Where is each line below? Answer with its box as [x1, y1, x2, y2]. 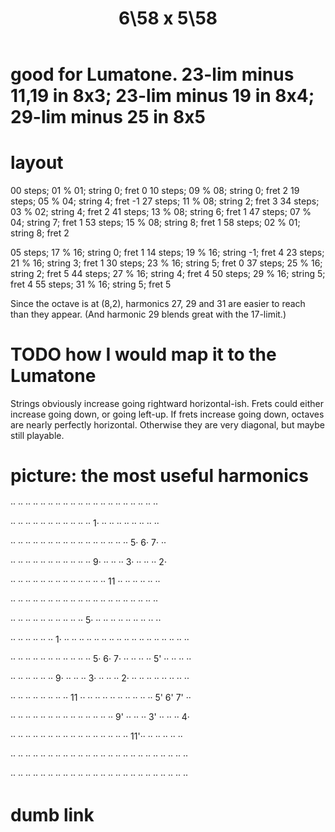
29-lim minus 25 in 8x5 [10, 106, 206, 129]
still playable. [10, 430, 65, 442]
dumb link [10, 804, 95, 827]
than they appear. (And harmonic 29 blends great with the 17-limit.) [10, 308, 287, 321]
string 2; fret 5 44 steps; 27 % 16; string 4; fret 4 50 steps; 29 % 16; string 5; [10, 268, 326, 280]
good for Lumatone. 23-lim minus [10, 63, 295, 86]
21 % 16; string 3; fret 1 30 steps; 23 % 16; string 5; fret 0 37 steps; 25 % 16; [10, 257, 323, 269]
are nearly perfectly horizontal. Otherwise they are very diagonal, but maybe [10, 419, 326, 431]
